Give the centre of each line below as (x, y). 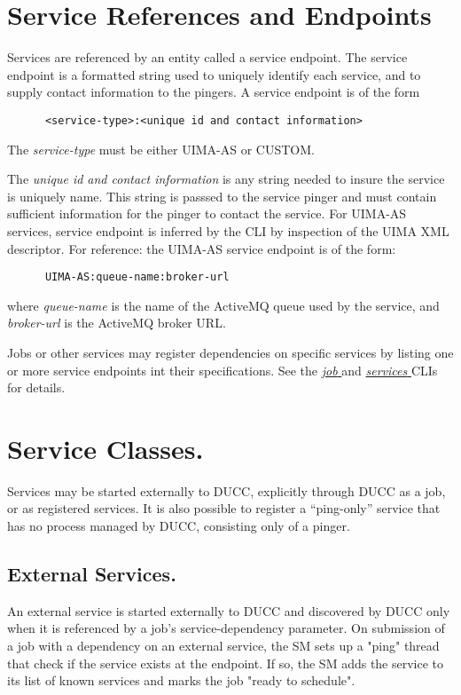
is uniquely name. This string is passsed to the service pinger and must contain (222, 196)
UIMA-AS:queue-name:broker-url (137, 277)
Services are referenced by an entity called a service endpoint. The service (207, 57)
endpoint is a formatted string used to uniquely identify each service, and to (214, 74)
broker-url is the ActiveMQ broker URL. (117, 323)
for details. (36, 387)
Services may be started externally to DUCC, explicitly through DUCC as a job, (227, 490)
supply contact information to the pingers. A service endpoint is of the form (214, 92)
